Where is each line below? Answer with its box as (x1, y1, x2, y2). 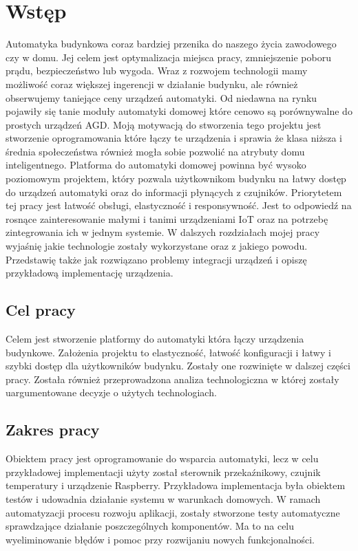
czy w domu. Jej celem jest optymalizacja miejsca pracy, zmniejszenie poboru (6, 50, 331, 64)
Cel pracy (6, 299, 76, 321)
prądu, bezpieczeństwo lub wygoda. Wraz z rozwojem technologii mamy (6, 63, 308, 78)
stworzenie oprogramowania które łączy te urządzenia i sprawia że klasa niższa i (6, 131, 342, 145)
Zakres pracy (6, 419, 100, 440)
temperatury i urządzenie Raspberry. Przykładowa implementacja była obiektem (6, 478, 346, 493)
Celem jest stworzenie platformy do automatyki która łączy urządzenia (6, 332, 304, 346)
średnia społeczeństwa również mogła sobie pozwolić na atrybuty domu (6, 144, 305, 158)
